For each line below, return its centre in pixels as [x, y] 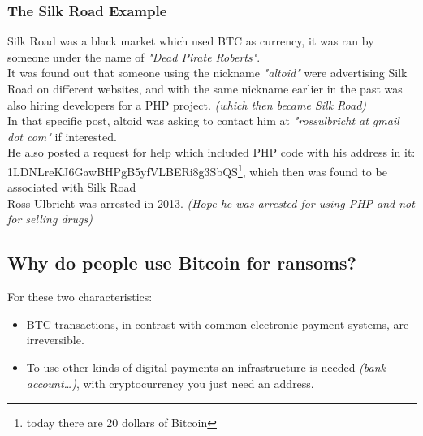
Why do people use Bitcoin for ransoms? [182, 263]
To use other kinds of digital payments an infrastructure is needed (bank [206, 367]
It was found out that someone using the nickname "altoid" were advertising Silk [207, 73]
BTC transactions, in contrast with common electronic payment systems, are [218, 324]
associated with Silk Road [72, 187]
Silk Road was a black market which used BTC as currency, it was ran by [191, 41]
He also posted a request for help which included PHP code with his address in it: [211, 152]
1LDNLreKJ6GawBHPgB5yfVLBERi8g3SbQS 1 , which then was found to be [197, 170]
